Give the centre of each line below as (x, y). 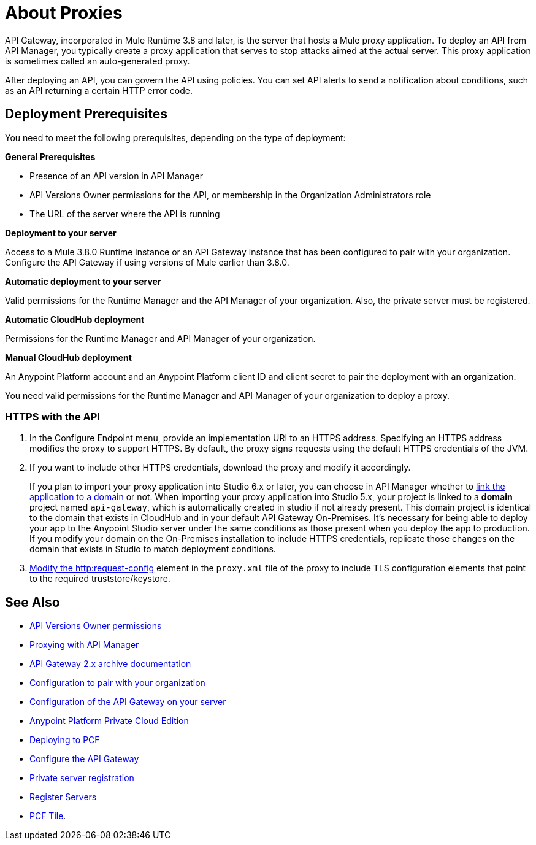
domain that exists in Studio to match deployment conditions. (153, 549)
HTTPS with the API (52, 416)
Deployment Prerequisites (86, 114)
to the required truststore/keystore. (100, 579)
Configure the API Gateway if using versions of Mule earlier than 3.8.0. (147, 262)
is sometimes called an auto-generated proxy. (98, 61)
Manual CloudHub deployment (68, 357)
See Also (33, 602)
